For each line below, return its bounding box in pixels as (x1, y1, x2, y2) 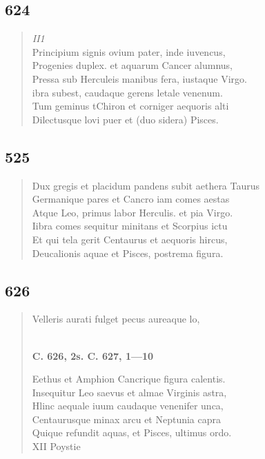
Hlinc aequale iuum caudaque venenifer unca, (32, 398, 224, 413)
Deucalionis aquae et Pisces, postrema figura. (32, 245, 224, 260)
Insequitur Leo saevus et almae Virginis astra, (32, 385, 227, 399)
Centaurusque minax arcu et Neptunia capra (32, 411, 222, 426)
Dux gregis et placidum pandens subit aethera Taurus (32, 178, 260, 192)
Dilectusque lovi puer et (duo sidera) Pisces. (32, 112, 219, 126)
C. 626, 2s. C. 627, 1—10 (32, 348, 154, 363)
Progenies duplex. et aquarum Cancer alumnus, (32, 58, 233, 72)
